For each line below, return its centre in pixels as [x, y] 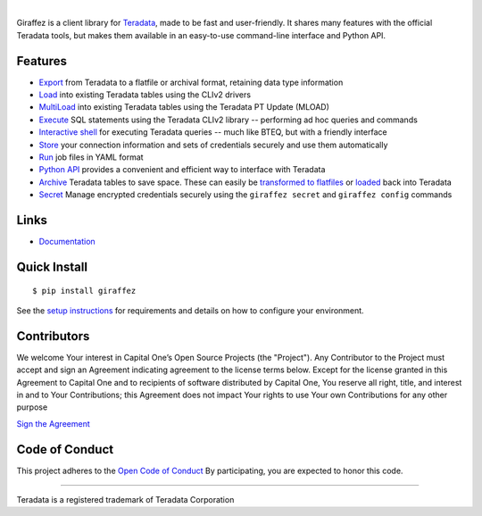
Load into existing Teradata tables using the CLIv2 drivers [145, 95]
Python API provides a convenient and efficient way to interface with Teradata [182, 170]
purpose [32, 407]
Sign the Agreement [54, 423]
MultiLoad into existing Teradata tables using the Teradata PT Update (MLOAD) [184, 107]
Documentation [67, 242]
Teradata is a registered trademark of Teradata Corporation [125, 500]
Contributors [53, 336]
